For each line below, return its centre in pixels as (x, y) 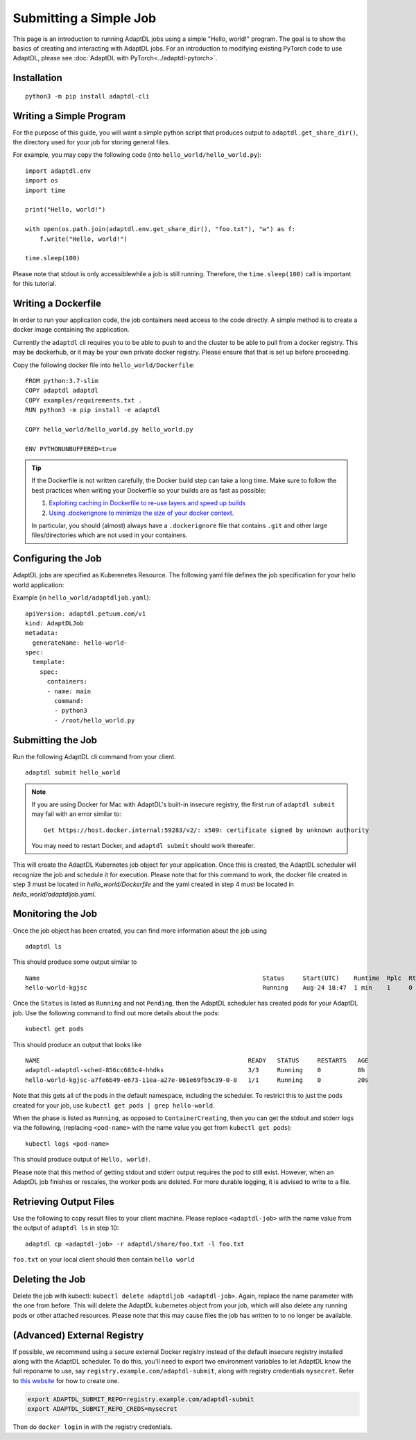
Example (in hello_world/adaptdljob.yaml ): (82, 598)
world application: (38, 585)
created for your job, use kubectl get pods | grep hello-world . (114, 1105)
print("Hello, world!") (66, 210)
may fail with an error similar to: (77, 814)
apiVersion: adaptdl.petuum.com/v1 (86, 613)
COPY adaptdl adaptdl (62, 391)
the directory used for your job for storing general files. (92, 142)
